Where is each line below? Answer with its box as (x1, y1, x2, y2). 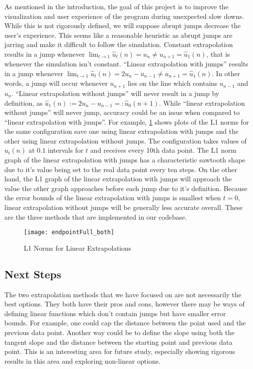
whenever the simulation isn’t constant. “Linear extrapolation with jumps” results (4, 59, 249, 69)
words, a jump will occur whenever (4, 78, 108, 88)
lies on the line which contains (127, 78, 218, 88)
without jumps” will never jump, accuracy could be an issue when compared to (4, 107, 240, 117)
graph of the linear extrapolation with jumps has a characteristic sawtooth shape (4, 155, 246, 165)
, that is (206, 48, 230, 59)
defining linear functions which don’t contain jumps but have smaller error (4, 308, 226, 318)
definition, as (4, 97, 43, 108)
